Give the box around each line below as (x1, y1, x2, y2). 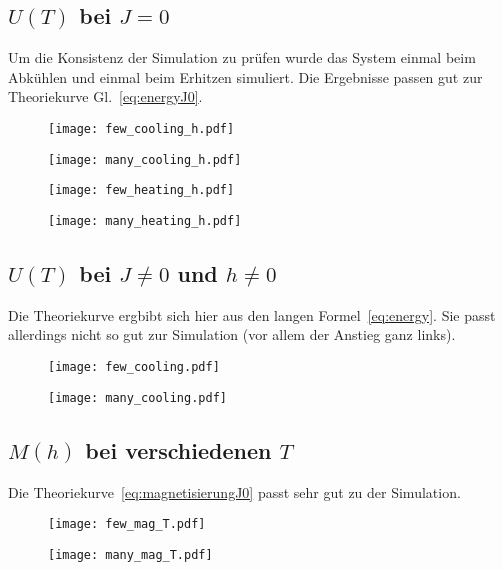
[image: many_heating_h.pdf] (48, 213, 242, 228)
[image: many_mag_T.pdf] (48, 547, 213, 562)
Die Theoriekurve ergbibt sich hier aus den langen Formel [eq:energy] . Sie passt (8, 304, 496, 325)
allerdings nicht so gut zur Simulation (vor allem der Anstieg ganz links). (8, 324, 456, 345)
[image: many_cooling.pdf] (48, 390, 227, 405)
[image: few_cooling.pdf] (48, 360, 220, 374)
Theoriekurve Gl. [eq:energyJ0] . (8, 86, 203, 107)
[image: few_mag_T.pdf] (48, 517, 206, 532)
